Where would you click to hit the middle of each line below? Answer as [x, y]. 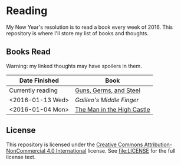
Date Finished [39, 80]
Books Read [29, 52]
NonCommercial [26, 150]
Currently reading [33, 90]
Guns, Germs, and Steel [107, 90]
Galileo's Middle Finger [107, 100]
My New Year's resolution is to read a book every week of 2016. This [89, 27]
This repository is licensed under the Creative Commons [75, 144]
